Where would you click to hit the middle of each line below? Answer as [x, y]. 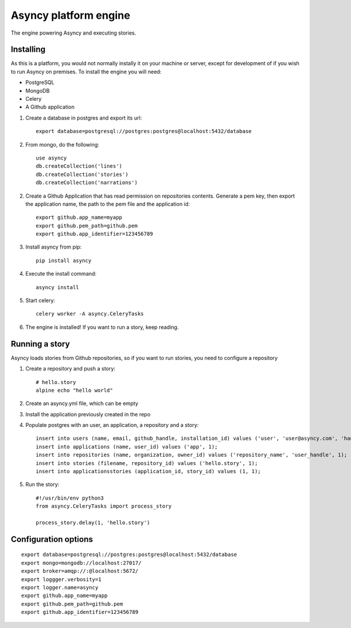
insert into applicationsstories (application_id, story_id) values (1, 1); [149, 471]
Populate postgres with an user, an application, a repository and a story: [112, 425]
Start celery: [40, 301]
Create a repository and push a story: [70, 369]
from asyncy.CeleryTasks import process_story [104, 506]
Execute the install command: [61, 274]
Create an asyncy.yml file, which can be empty [82, 403]
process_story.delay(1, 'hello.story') [93, 522]
